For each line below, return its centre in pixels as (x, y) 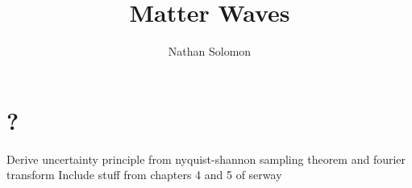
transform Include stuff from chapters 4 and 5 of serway (144, 175)
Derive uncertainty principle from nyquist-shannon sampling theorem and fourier (206, 159)
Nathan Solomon (210, 51)
